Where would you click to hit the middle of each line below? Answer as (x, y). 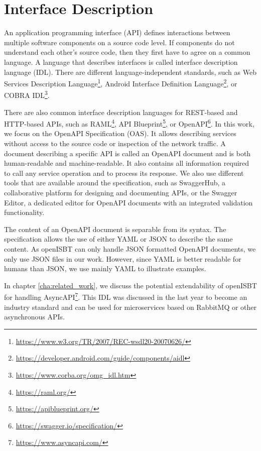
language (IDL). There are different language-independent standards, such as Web (130, 72)
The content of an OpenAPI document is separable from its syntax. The (115, 229)
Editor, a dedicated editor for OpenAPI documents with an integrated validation (128, 202)
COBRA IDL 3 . (27, 94)
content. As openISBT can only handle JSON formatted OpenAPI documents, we (130, 248)
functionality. (24, 212)
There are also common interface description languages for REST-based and (121, 112)
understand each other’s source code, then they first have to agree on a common (127, 52)
